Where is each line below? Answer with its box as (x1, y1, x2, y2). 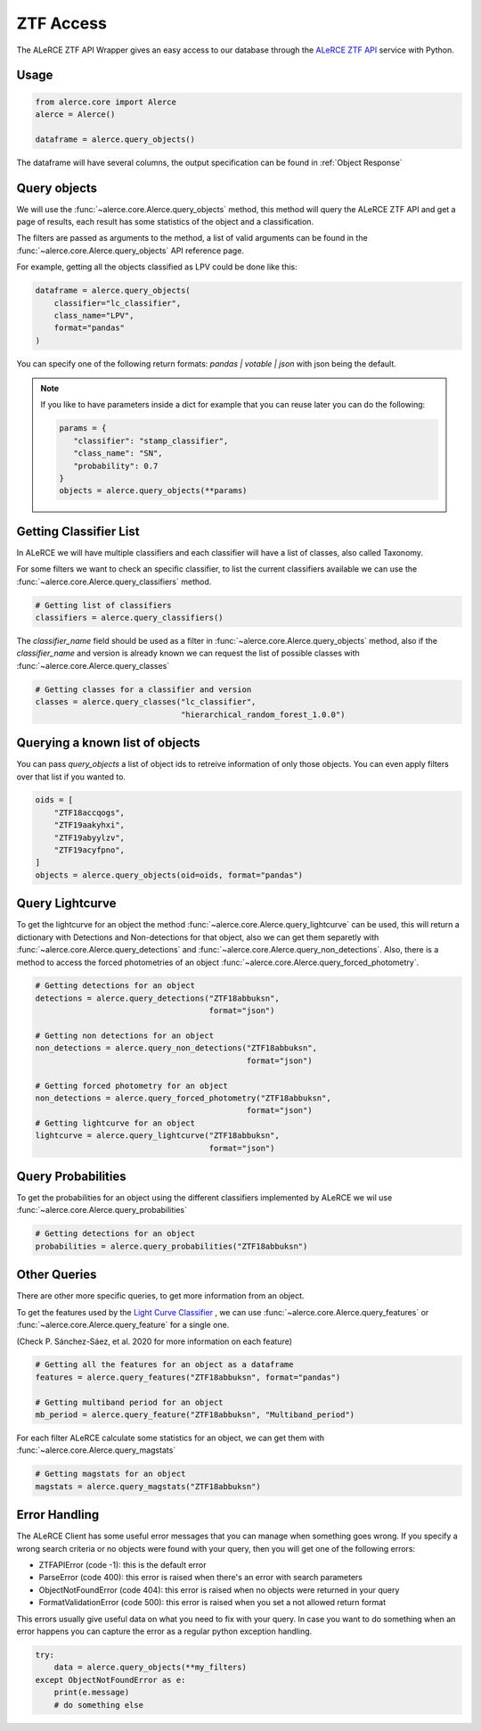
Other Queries (16, 1267, 97, 1282)
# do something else (53, 1700, 144, 1710)
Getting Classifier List (16, 523, 140, 539)
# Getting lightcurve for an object (35, 1117, 196, 1128)
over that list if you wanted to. (16, 771, 126, 782)
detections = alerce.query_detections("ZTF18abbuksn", (35, 993, 280, 1003)
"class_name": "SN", (72, 449, 164, 458)
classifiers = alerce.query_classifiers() (35, 613, 224, 623)
